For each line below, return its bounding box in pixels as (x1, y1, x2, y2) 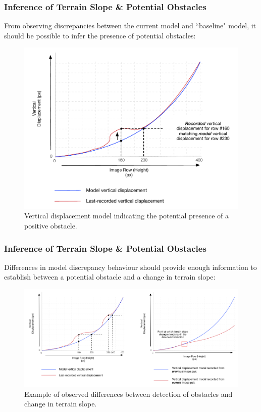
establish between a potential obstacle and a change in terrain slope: (4, 271, 216, 282)
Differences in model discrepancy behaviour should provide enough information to (4, 261, 257, 272)
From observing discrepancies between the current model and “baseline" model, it (4, 20, 256, 31)
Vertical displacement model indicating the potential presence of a (24, 210, 229, 221)
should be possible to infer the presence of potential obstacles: (4, 30, 196, 40)
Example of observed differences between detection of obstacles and (24, 388, 233, 399)
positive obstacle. (24, 220, 77, 231)
